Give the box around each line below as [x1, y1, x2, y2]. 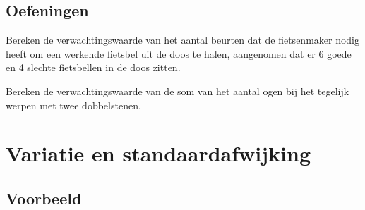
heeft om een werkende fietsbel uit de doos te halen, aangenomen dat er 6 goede [6, 46, 352, 61]
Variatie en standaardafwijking [6, 139, 311, 168]
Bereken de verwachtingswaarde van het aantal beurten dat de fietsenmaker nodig [6, 32, 360, 47]
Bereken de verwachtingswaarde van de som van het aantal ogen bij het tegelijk [6, 83, 349, 98]
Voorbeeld [6, 187, 82, 209]
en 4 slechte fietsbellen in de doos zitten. [6, 60, 181, 75]
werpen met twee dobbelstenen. [6, 97, 141, 112]
